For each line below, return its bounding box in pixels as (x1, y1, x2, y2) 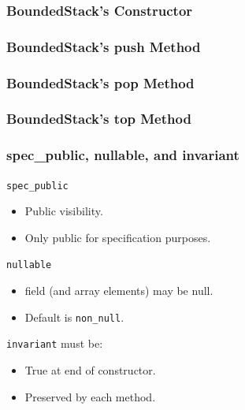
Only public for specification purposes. (24, 229, 211, 245)
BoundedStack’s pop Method (6, 73, 195, 92)
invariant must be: (6, 335, 103, 352)
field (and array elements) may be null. (24, 282, 213, 299)
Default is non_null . (24, 308, 124, 325)
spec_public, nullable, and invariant (6, 145, 239, 165)
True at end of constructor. (24, 362, 156, 378)
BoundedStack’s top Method (6, 109, 191, 129)
